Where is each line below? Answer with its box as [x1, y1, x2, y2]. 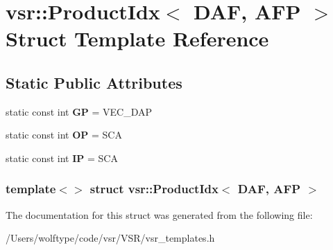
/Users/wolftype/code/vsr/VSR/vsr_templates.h [6, 231, 215, 245]
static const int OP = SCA [6, 127, 122, 142]
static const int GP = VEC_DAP [6, 104, 153, 118]
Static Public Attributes [6, 71, 182, 93]
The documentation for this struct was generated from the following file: [6, 207, 313, 222]
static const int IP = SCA [6, 150, 118, 165]
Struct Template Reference [6, 24, 269, 53]
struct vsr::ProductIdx [89, 180, 219, 197]
